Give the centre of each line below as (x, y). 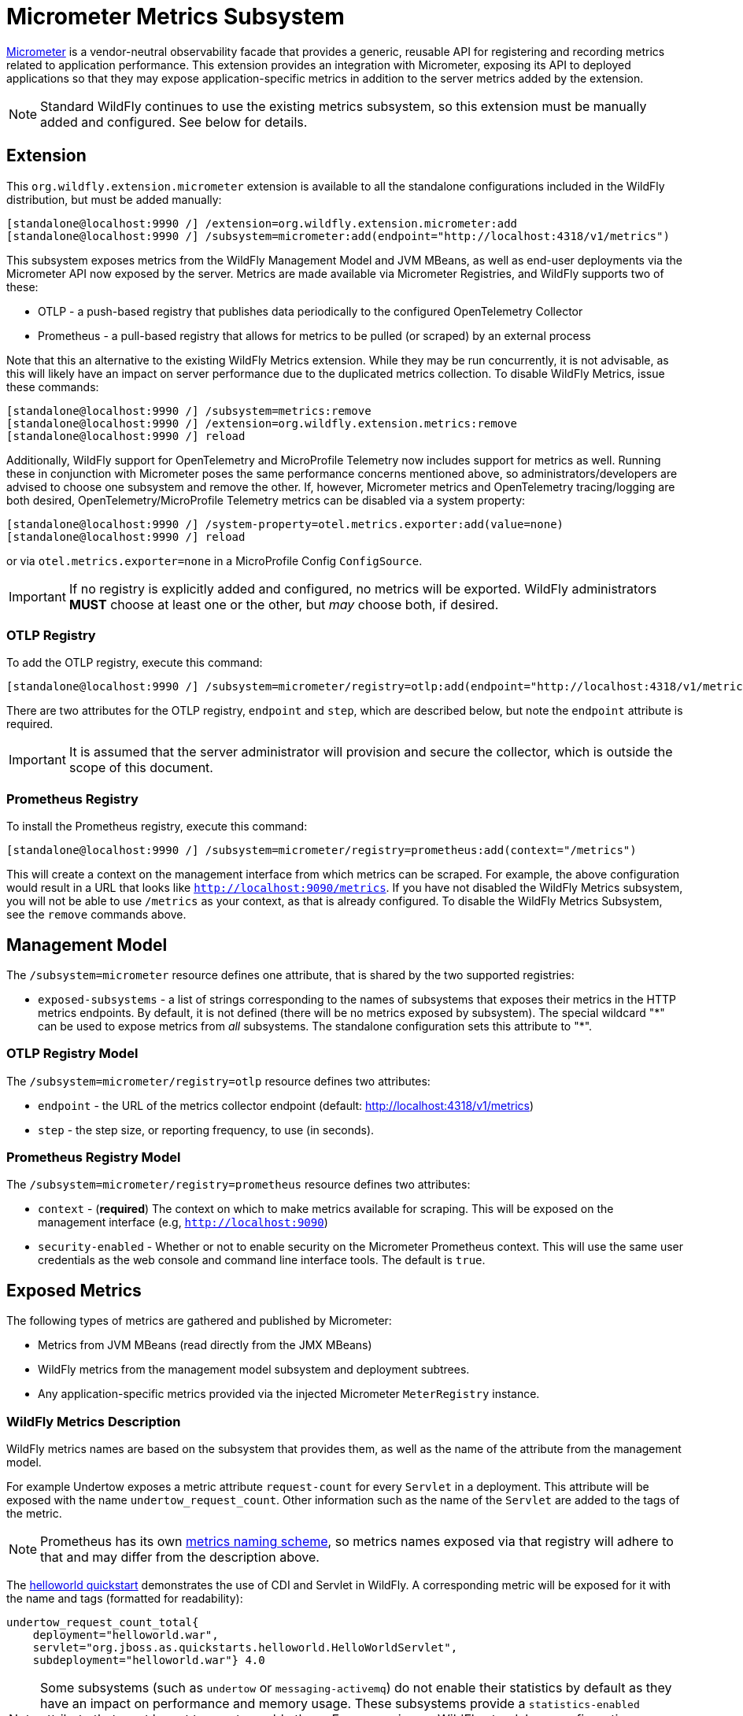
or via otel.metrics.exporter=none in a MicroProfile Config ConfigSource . (214, 560)
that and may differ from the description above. (180, 1557)
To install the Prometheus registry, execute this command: (157, 827)
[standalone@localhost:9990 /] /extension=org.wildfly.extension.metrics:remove (262, 423)
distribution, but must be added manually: (114, 199)
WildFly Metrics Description (94, 1421)
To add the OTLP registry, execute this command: (135, 663)
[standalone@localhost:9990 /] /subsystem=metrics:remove (189, 411)
